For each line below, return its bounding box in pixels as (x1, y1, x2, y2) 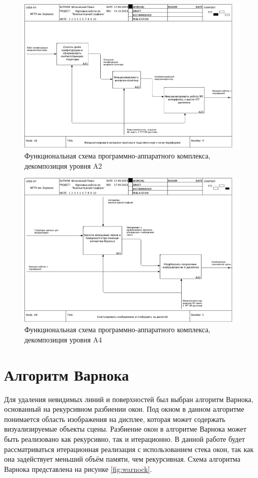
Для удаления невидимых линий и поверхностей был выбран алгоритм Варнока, (4, 393, 253, 404)
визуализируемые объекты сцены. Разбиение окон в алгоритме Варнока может (4, 423, 247, 434)
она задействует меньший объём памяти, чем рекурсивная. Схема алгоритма (4, 454, 241, 464)
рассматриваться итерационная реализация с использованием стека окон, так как (4, 443, 254, 454)
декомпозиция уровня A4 (24, 334, 102, 344)
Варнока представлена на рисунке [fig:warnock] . (4, 463, 152, 474)
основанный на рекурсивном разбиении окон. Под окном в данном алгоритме (4, 404, 244, 414)
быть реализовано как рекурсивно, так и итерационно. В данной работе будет (4, 434, 245, 444)
